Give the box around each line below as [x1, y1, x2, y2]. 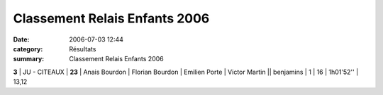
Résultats [69, 44, 96, 53]
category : [13, 44, 43, 53]
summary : [13, 55, 45, 63]
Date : [13, 35, 30, 44]
